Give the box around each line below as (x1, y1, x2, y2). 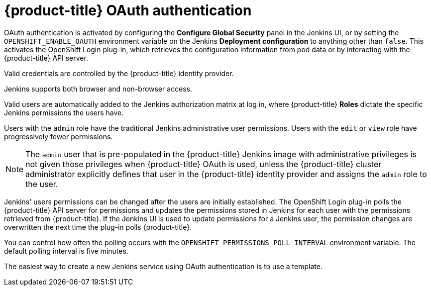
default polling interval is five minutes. (4, 246, 128, 255)
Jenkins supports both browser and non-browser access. (4, 84, 193, 93)
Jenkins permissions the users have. (4, 108, 124, 117)
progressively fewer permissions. (4, 132, 113, 141)
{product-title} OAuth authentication (4, 2, 252, 19)
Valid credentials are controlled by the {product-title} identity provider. (4, 69, 234, 78)
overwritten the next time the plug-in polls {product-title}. (4, 222, 192, 231)
